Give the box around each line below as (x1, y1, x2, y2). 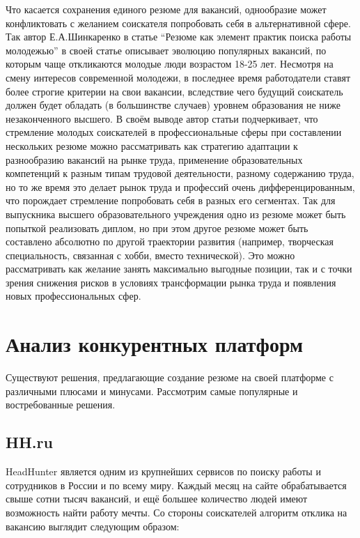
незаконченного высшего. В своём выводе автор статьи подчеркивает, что (6, 111, 318, 125)
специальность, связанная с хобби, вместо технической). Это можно (6, 247, 295, 262)
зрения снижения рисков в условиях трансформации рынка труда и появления (6, 275, 336, 289)
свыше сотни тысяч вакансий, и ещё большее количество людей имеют (6, 491, 308, 506)
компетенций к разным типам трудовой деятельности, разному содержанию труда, (6, 166, 354, 180)
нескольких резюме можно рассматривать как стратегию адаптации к (6, 138, 298, 153)
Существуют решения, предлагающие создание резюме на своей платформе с (6, 370, 334, 385)
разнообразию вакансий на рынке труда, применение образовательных (6, 152, 303, 167)
